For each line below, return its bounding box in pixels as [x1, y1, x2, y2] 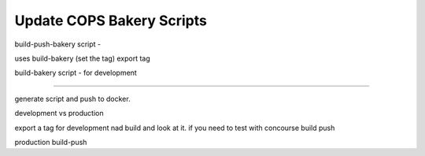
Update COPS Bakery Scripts [14, 12, 208, 29]
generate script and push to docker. [14, 94, 131, 103]
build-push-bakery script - [14, 39, 102, 49]
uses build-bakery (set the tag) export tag [14, 54, 151, 63]
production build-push [14, 137, 87, 147]
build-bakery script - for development [14, 68, 137, 78]
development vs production [14, 109, 104, 118]
